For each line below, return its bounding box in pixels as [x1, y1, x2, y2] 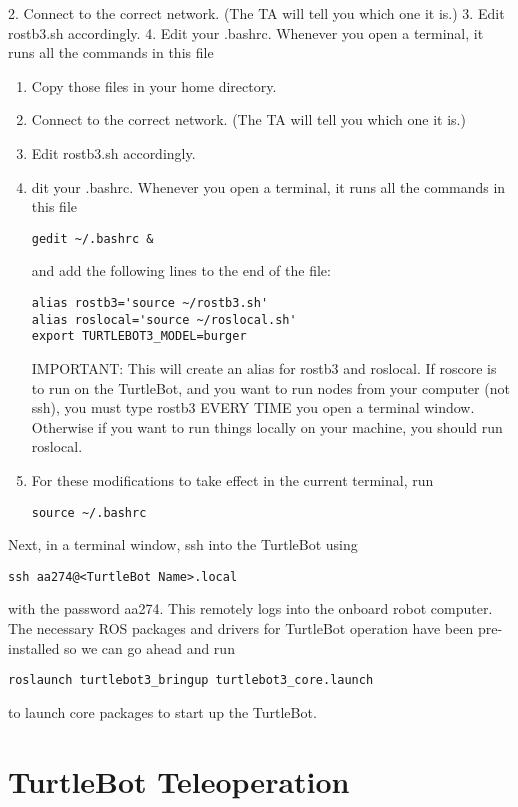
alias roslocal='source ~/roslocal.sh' [31, 312, 297, 327]
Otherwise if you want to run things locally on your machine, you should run [31, 416, 503, 437]
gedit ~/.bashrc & [31, 231, 154, 246]
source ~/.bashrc [31, 505, 147, 520]
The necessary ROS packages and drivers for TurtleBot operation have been [8, 618, 474, 639]
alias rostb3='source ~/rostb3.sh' [31, 296, 269, 310]
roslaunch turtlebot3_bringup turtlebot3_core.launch [8, 673, 374, 688]
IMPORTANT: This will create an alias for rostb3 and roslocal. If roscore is [31, 357, 497, 378]
